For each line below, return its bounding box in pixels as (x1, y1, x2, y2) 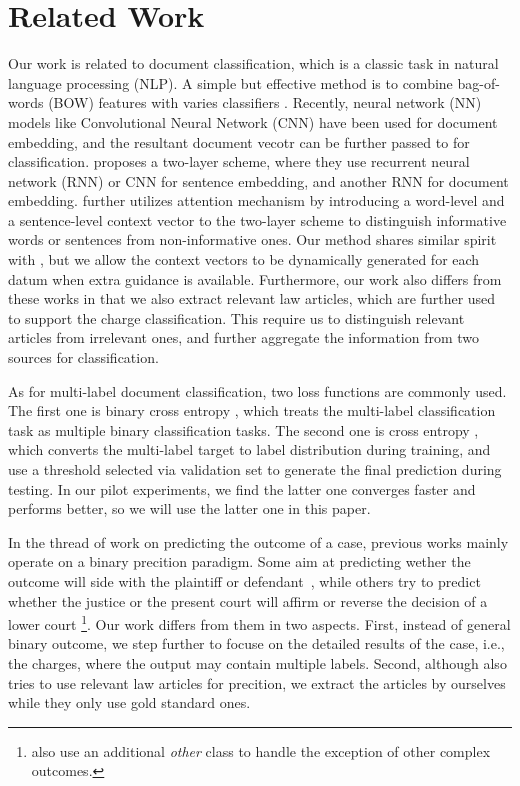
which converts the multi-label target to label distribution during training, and (8, 439, 491, 460)
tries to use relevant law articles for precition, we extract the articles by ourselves (8, 672, 506, 693)
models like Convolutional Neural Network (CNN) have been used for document (8, 111, 498, 132)
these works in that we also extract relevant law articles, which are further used (8, 288, 496, 309)
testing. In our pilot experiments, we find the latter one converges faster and (8, 478, 476, 499)
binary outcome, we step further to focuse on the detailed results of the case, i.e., (8, 633, 505, 654)
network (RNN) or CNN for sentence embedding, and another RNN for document (8, 170, 509, 191)
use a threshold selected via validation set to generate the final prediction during (8, 459, 502, 479)
